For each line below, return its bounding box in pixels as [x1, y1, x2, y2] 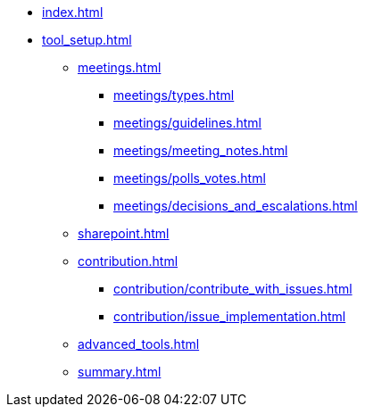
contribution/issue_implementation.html [113, 309, 346, 324]
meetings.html [78, 60, 162, 75]
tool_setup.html [42, 32, 132, 47]
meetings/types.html [113, 87, 235, 103]
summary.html [78, 364, 162, 379]
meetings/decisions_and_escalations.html [113, 198, 358, 213]
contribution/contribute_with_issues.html [113, 281, 353, 296]
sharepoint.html [78, 226, 170, 241]
